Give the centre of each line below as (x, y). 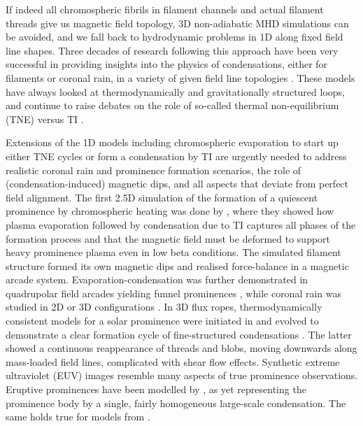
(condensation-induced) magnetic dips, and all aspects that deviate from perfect (177, 184)
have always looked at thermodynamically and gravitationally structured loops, (175, 91)
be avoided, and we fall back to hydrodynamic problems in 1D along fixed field (175, 37)
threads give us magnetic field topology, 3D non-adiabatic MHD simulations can (177, 23)
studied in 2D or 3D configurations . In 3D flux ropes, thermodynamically (164, 307)
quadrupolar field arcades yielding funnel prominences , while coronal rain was (174, 293)
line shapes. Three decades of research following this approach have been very (172, 50)
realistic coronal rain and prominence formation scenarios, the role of (154, 170)
